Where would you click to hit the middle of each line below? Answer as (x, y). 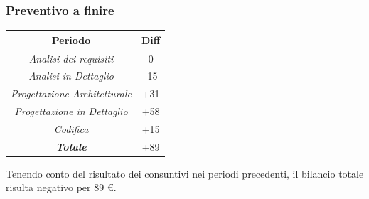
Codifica (71, 128)
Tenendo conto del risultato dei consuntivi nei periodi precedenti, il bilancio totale (185, 173)
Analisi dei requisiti (71, 58)
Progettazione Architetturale (71, 93)
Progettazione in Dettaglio (71, 111)
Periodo (71, 39)
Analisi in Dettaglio (71, 76)
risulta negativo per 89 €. (61, 187)
